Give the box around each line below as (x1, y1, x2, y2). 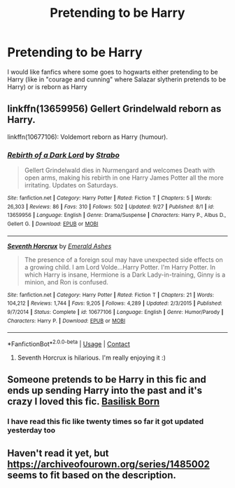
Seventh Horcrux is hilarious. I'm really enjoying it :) (17, 353, 166, 362)
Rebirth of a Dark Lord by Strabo (7, 150, 120, 159)
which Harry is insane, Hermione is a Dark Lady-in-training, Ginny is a (24, 270, 226, 279)
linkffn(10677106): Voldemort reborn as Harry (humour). (7, 132, 168, 141)
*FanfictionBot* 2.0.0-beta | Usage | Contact (7, 338, 131, 348)
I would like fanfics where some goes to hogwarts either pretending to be (7, 67, 218, 76)
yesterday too (7, 426, 56, 435)
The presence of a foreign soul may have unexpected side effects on (24, 255, 224, 264)
